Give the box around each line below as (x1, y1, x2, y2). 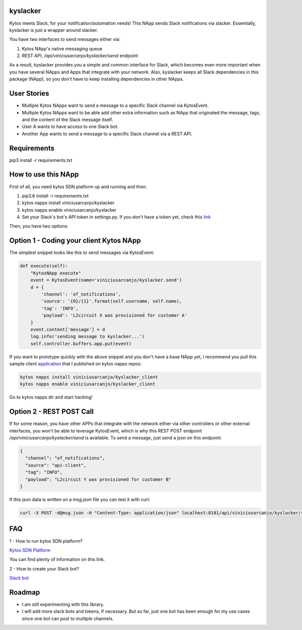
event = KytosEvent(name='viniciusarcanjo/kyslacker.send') (30, 277, 182, 283)
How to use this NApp (9, 170, 79, 179)
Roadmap (9, 588, 40, 597)
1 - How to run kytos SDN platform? (9, 538, 83, 544)
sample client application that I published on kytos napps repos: (9, 361, 142, 367)
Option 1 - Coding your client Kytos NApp (9, 236, 141, 245)
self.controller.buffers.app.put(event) (30, 341, 132, 346)
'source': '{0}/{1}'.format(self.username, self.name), (41, 298, 182, 304)
